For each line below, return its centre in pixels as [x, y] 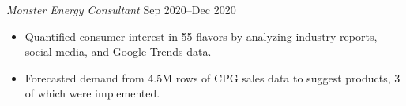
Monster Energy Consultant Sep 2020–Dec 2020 [121, 9]
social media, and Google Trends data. [118, 51]
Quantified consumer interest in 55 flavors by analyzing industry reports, [201, 36]
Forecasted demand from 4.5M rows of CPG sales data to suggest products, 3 [212, 77]
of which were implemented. [92, 93]
